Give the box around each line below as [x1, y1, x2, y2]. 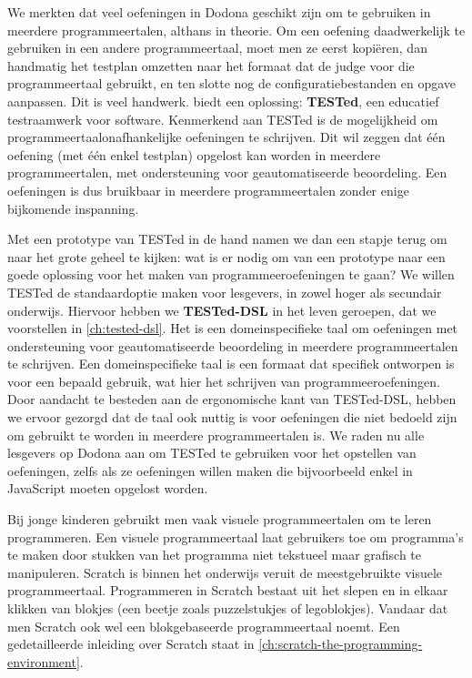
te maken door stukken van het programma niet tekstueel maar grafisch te [7, 545, 421, 564]
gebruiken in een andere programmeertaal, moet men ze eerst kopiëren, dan [7, 38, 427, 57]
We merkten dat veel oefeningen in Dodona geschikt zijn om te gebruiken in [7, 3, 431, 21]
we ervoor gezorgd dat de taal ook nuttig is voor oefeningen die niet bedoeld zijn [7, 408, 457, 427]
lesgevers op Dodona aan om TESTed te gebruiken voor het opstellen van [7, 443, 417, 462]
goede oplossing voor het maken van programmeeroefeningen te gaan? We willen [7, 265, 455, 284]
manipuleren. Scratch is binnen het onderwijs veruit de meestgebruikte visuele [7, 562, 443, 582]
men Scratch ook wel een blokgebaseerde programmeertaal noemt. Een [7, 616, 400, 635]
